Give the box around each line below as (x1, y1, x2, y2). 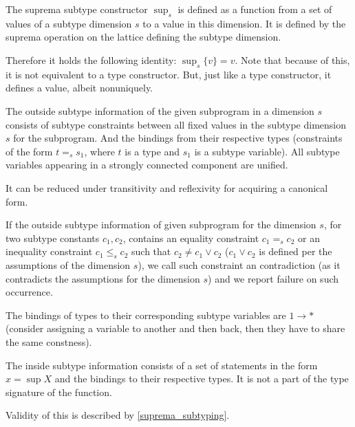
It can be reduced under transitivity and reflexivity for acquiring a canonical (6, 180, 328, 195)
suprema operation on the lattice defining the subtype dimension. (6, 30, 281, 44)
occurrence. (6, 285, 53, 299)
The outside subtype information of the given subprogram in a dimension (6, 103, 314, 118)
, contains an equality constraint (122, 230, 259, 245)
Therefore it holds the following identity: (6, 52, 177, 67)
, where (84, 144, 115, 158)
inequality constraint (6, 244, 93, 259)
